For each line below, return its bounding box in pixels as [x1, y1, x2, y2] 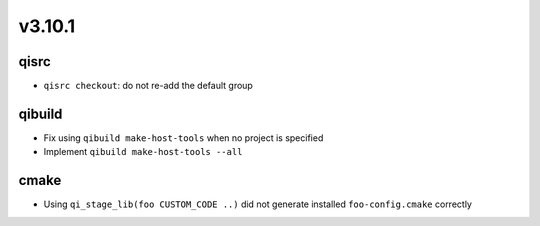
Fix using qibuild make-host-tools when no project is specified [43, 131, 324, 144]
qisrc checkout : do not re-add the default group [43, 80, 254, 92]
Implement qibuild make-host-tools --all [43, 146, 243, 158]
